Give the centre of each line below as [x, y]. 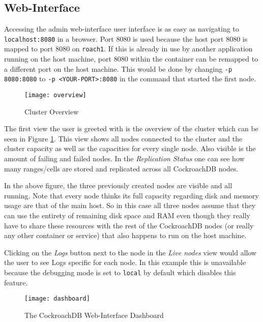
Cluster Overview [52, 111]
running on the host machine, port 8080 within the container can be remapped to [131, 59]
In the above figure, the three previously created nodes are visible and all [118, 185]
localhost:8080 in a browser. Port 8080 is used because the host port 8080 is [126, 38]
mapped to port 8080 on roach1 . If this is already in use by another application [128, 49]
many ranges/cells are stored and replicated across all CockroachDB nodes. [121, 168]
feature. [16, 282]
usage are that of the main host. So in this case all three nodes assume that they [130, 205]
